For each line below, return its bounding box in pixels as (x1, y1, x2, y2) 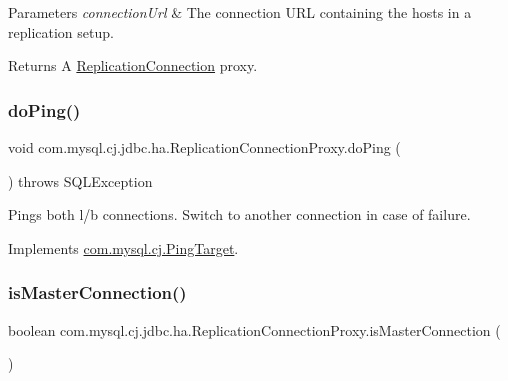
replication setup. (8, 21, 114, 42)
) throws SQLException (8, 170, 153, 191)
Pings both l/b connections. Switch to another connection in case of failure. (8, 204, 471, 225)
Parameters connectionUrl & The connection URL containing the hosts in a (8, 2, 472, 22)
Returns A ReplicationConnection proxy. (8, 55, 258, 76)
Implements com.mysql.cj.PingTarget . (8, 237, 239, 258)
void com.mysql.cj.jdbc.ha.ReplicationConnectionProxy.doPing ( (8, 137, 401, 157)
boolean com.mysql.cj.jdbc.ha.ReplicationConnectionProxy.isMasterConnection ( (8, 319, 501, 340)
